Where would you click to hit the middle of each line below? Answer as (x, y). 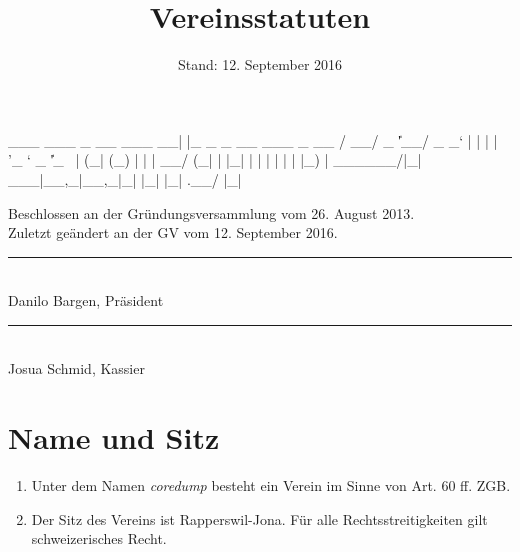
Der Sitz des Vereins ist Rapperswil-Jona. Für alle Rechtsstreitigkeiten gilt (259, 518)
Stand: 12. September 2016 (260, 64)
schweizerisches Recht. (99, 538)
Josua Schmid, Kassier (76, 368)
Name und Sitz (114, 437)
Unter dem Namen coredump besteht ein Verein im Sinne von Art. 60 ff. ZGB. (271, 485)
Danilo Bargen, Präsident (86, 300)
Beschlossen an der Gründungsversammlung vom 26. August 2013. (211, 212)
